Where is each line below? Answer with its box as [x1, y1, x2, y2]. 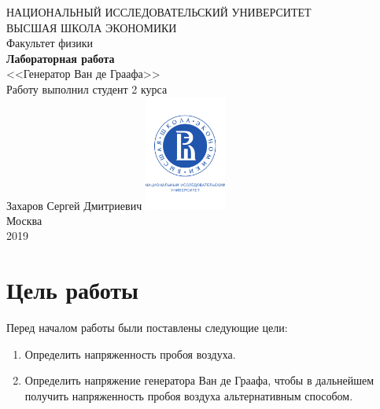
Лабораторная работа [6, 50, 115, 66]
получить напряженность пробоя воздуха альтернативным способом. [24, 387, 353, 403]
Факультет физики [6, 35, 94, 51]
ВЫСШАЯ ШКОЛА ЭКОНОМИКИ [6, 19, 177, 35]
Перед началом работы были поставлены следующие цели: [6, 319, 288, 336]
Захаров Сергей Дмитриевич [6, 197, 142, 213]
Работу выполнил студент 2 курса [6, 80, 168, 97]
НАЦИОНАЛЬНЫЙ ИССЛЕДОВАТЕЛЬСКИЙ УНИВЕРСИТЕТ [6, 4, 312, 20]
